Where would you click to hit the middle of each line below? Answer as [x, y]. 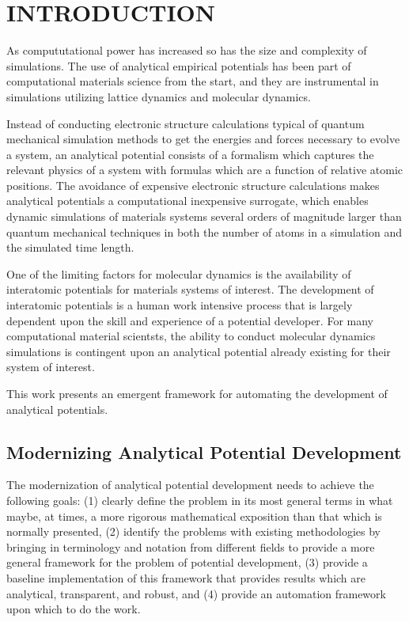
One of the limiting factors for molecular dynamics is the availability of [179, 273]
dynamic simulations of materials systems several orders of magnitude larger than [204, 216]
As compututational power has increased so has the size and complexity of [187, 50]
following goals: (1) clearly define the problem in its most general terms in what [200, 500]
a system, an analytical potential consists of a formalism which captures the [190, 154]
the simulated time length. [70, 247]
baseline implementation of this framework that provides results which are [186, 577]
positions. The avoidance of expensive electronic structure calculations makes [193, 185]
